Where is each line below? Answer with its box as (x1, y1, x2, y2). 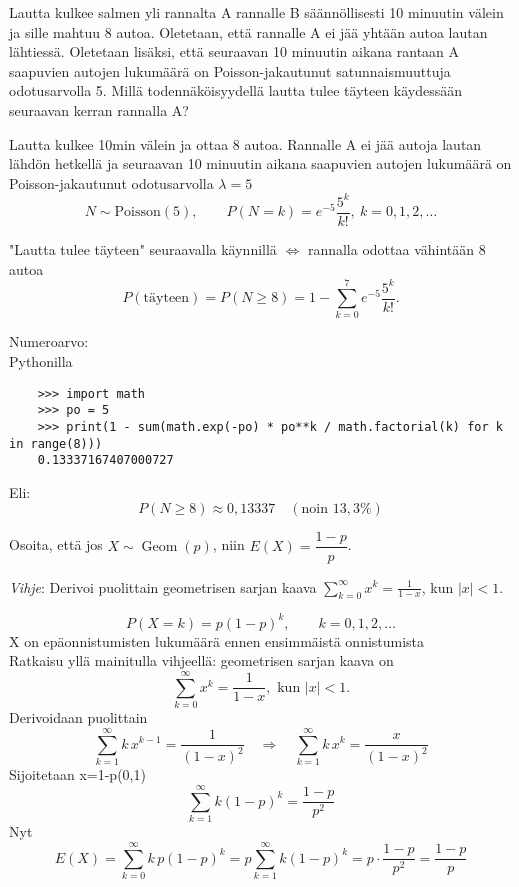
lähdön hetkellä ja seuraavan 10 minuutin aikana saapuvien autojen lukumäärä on (9, 153, 512, 174)
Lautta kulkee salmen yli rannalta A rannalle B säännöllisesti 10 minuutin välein (9, 2, 504, 22)
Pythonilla (9, 350, 73, 371)
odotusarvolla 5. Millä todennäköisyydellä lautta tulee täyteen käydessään (9, 80, 463, 101)
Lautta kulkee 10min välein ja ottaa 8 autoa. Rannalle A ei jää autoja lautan (9, 133, 482, 154)
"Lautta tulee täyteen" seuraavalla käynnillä (9, 238, 277, 259)
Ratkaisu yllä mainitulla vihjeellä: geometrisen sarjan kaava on (9, 650, 394, 671)
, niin (212, 534, 245, 555)
